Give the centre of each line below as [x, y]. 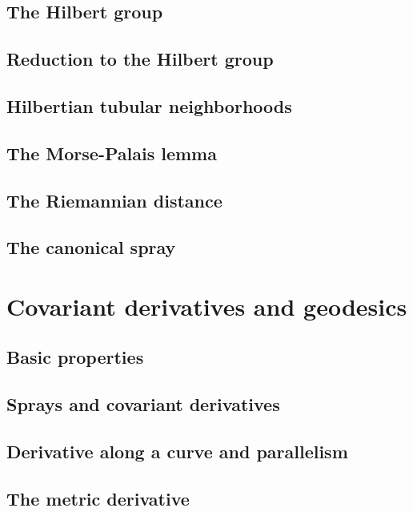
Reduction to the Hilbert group [140, 59]
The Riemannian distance [114, 200]
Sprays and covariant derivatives [143, 404]
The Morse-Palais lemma [112, 153]
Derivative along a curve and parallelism [177, 452]
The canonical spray [91, 247]
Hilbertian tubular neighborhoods [149, 105]
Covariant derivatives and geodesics [207, 306]
